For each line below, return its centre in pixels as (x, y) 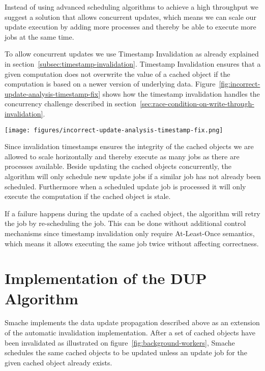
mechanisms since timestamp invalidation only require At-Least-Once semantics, (130, 233)
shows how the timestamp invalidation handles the (181, 93)
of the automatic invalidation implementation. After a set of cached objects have (130, 333)
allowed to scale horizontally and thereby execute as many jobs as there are (122, 156)
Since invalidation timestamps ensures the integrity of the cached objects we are (129, 146)
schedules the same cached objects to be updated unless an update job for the (126, 352)
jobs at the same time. (39, 36)
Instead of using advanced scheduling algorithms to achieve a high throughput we (131, 7)
